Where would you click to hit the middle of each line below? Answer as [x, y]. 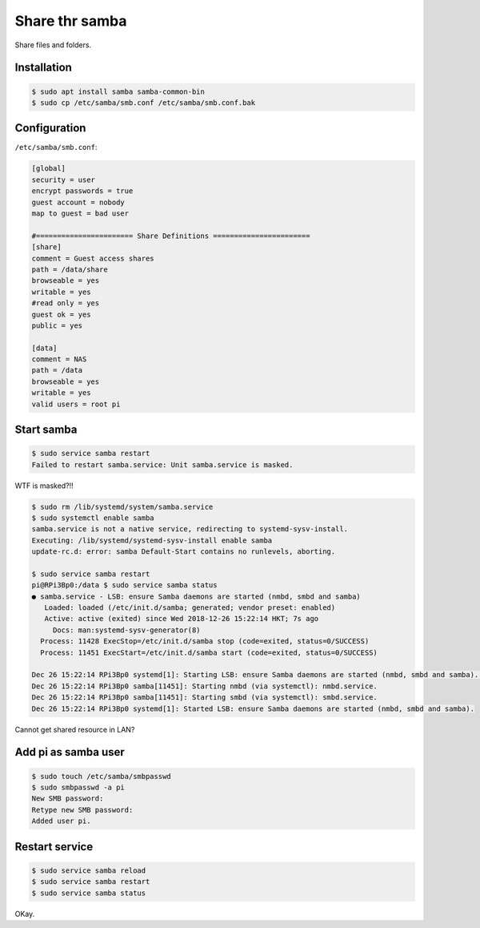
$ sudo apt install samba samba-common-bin [118, 91]
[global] [49, 169]
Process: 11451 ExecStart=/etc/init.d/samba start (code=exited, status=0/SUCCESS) [209, 652]
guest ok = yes [61, 314]
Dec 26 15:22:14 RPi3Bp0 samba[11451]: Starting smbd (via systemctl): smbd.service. [204, 698]
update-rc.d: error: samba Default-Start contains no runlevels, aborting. [184, 552]
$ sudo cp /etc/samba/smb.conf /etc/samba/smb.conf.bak [144, 103]
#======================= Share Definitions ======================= [171, 236]
